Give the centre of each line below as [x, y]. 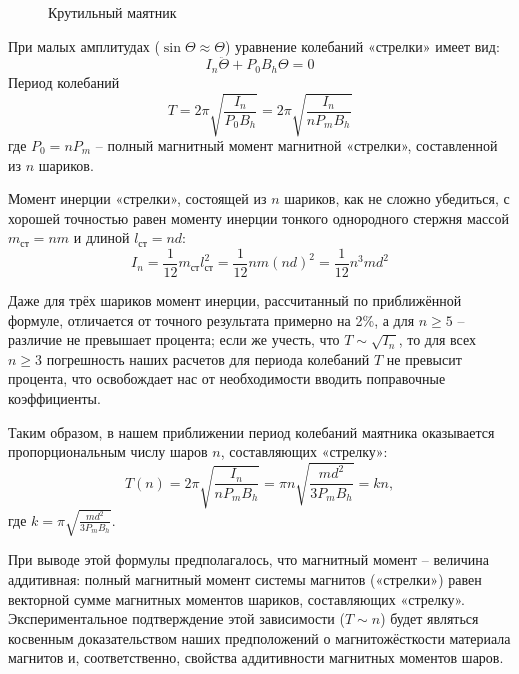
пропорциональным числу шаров [108, 451]
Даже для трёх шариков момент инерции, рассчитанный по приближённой [235, 300]
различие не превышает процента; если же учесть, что [174, 339]
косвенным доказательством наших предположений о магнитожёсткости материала [259, 637]
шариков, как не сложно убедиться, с [397, 198]
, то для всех [437, 339]
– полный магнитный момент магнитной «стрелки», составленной [296, 145]
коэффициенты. [54, 398]
